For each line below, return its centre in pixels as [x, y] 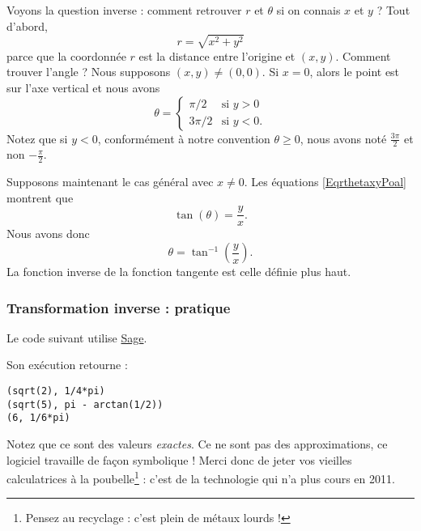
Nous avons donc [48, 234]
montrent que [40, 197]
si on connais [308, 10]
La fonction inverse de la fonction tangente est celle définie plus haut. [179, 272]
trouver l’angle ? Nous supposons [89, 72]
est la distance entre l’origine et [217, 55]
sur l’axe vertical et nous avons [83, 87]
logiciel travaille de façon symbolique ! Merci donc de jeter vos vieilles [179, 459]
